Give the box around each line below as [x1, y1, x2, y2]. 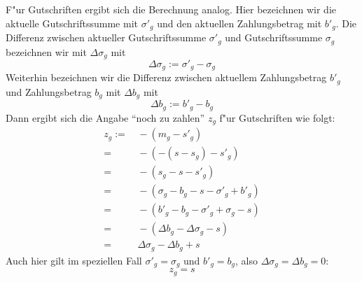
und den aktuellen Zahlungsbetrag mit [157, 15, 322, 30]
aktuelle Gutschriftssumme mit [6, 15, 138, 30]
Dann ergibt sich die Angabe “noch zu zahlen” [6, 110, 205, 125]
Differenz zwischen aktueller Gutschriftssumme [6, 30, 207, 45]
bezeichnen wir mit [6, 44, 87, 59]
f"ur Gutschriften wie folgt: [219, 110, 335, 125]
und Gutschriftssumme [225, 30, 323, 45]
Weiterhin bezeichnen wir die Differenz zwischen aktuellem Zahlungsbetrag [6, 70, 327, 85]
